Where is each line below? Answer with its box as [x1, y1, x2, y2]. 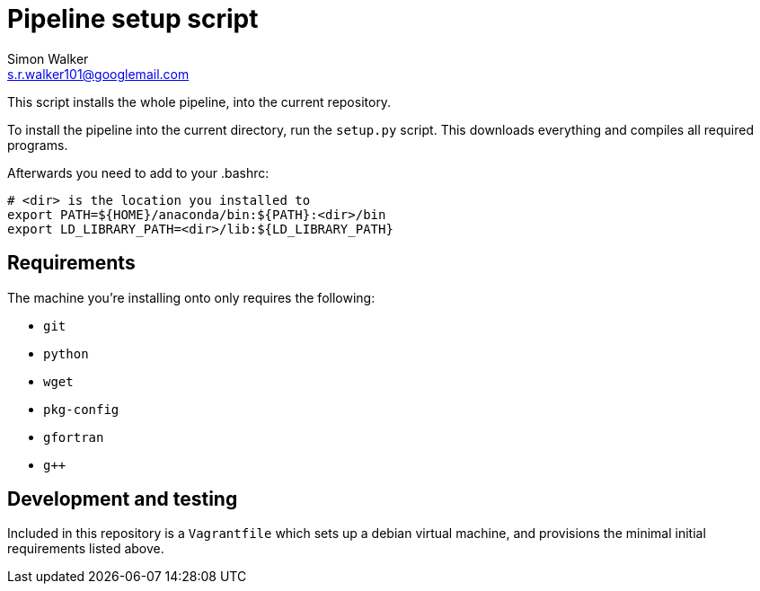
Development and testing [7, 488, 238, 511]
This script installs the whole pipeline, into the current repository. [7, 93, 392, 110]
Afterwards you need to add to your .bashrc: [7, 164, 270, 181]
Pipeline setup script [7, 4, 259, 34]
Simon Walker [7, 50, 89, 66]
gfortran [43, 429, 104, 445]
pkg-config [43, 401, 119, 417]
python [43, 346, 89, 361]
